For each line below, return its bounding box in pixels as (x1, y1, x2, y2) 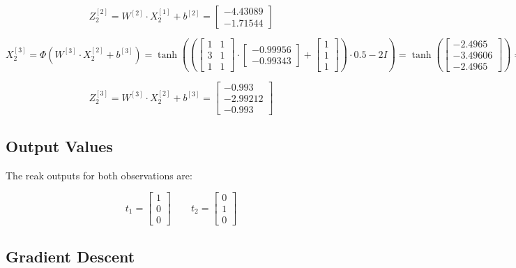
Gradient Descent (6, 245, 135, 267)
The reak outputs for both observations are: (6, 167, 192, 182)
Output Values (6, 135, 113, 156)
